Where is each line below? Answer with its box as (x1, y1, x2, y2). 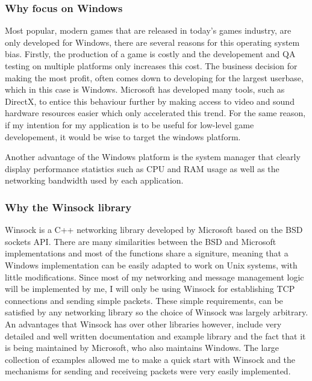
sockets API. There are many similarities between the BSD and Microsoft (5, 235, 276, 247)
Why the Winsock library (5, 199, 132, 214)
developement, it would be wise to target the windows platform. (5, 130, 241, 143)
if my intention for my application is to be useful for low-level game (5, 118, 254, 131)
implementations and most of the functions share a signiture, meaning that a (5, 247, 289, 259)
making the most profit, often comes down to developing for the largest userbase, (5, 71, 304, 84)
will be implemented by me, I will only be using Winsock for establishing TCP (5, 282, 295, 295)
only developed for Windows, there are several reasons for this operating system (5, 36, 300, 48)
